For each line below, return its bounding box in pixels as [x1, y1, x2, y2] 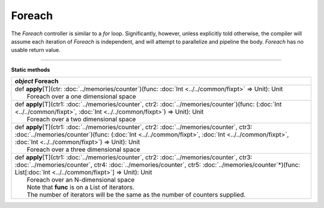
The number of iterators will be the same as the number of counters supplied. [26, 191, 246, 199]
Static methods [11, 66, 50, 73]
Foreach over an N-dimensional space [26, 176, 135, 184]
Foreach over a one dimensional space [26, 93, 136, 101]
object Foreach [14, 77, 59, 85]
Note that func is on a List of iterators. [26, 183, 134, 191]
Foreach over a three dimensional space [26, 145, 140, 154]
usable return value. [11, 47, 61, 54]
